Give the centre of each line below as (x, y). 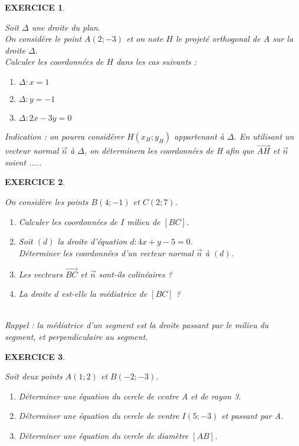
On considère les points (47, 201)
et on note (145, 39)
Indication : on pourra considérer (65, 136)
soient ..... (23, 162)
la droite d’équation (92, 241)
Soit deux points (34, 376)
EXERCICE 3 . (35, 356)
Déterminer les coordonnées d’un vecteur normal (106, 252)
